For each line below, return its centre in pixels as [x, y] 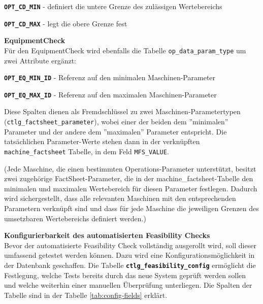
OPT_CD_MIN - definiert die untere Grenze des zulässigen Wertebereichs [113, 6]
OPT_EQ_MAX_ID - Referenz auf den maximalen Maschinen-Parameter [110, 94]
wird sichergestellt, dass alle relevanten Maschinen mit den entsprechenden [120, 198]
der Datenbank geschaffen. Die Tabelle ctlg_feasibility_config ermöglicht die [130, 265]
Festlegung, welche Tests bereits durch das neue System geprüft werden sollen [125, 275]
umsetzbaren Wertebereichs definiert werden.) [75, 218]
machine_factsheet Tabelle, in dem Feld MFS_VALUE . [87, 151]
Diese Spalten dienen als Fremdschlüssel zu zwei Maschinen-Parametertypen [122, 111]
